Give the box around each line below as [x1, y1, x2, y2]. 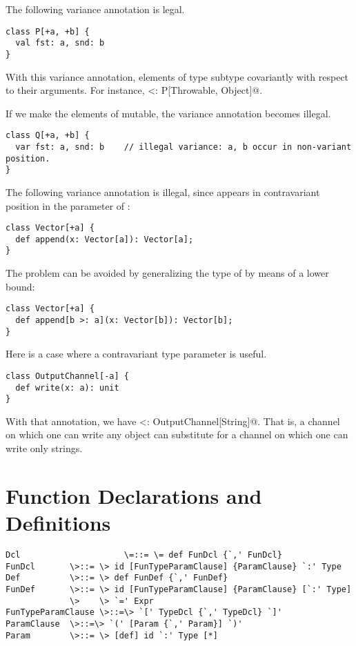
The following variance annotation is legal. [6, 2, 185, 16]
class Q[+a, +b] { [6, 130, 90, 141]
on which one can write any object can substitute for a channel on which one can [6, 427, 348, 442]
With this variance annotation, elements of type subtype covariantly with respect [6, 69, 349, 84]
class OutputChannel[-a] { [6, 371, 129, 381]
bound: [6, 279, 35, 293]
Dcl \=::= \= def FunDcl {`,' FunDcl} [6, 549, 282, 560]
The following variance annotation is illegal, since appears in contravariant [6, 184, 320, 199]
